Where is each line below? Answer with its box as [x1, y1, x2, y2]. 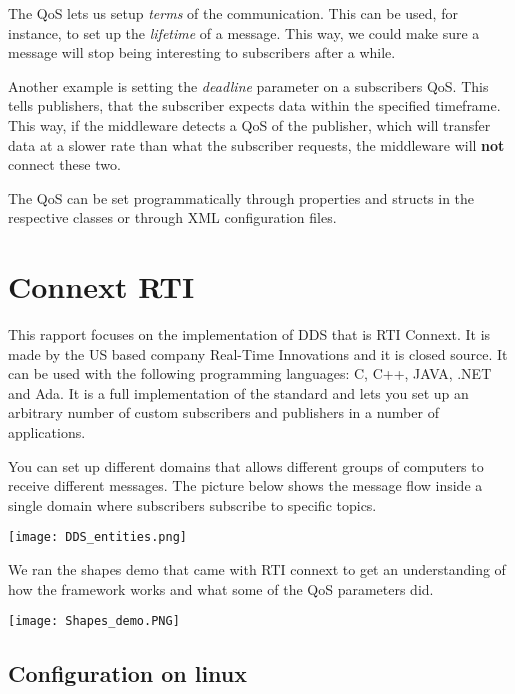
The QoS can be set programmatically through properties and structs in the [8, 187, 475, 208]
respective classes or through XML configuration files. [8, 207, 337, 228]
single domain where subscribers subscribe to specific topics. [8, 494, 377, 515]
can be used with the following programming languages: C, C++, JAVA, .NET [8, 363, 492, 384]
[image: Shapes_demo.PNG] [8, 614, 180, 629]
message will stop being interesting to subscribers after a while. [8, 42, 396, 63]
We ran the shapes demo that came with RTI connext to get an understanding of [8, 559, 506, 580]
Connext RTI [8, 266, 195, 307]
